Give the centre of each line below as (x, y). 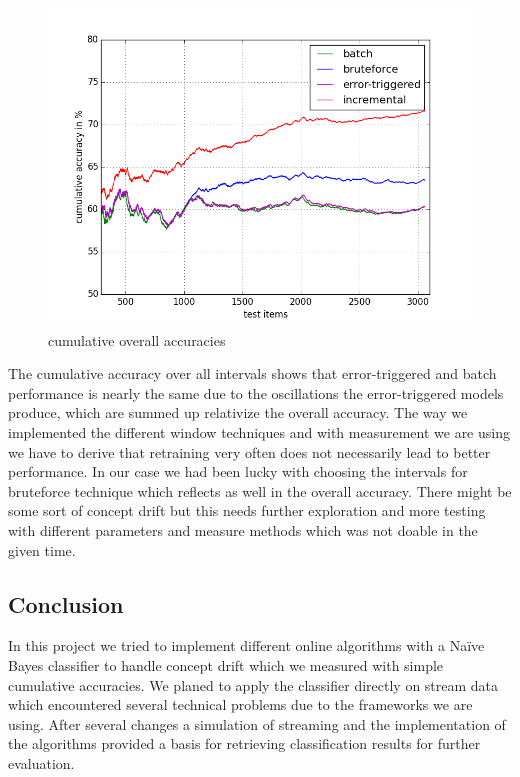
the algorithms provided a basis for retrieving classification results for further (244, 743)
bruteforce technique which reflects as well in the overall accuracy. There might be (260, 490)
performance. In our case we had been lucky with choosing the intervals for (238, 471)
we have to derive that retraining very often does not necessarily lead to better (249, 451)
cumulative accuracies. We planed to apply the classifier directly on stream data (253, 684)
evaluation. (41, 762)
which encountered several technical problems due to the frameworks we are (240, 704)
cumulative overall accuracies (137, 339)
